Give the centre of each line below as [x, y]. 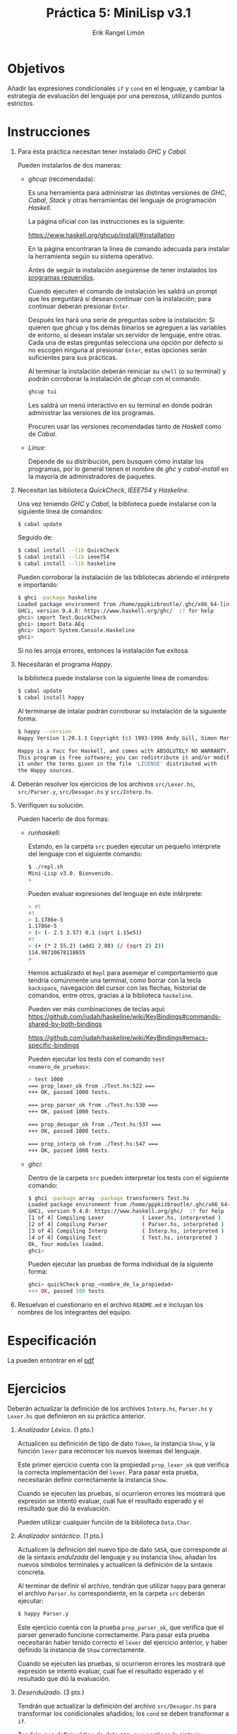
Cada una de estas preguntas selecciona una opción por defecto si [126, 342]
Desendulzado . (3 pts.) [51, 1692]
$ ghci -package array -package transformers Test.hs [109, 1198]
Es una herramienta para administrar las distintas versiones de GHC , [127, 192]
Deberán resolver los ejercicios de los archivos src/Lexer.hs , [106, 784]
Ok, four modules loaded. [66, 1244]
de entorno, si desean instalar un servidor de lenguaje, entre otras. [125, 334]
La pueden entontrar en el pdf [51, 1361]
